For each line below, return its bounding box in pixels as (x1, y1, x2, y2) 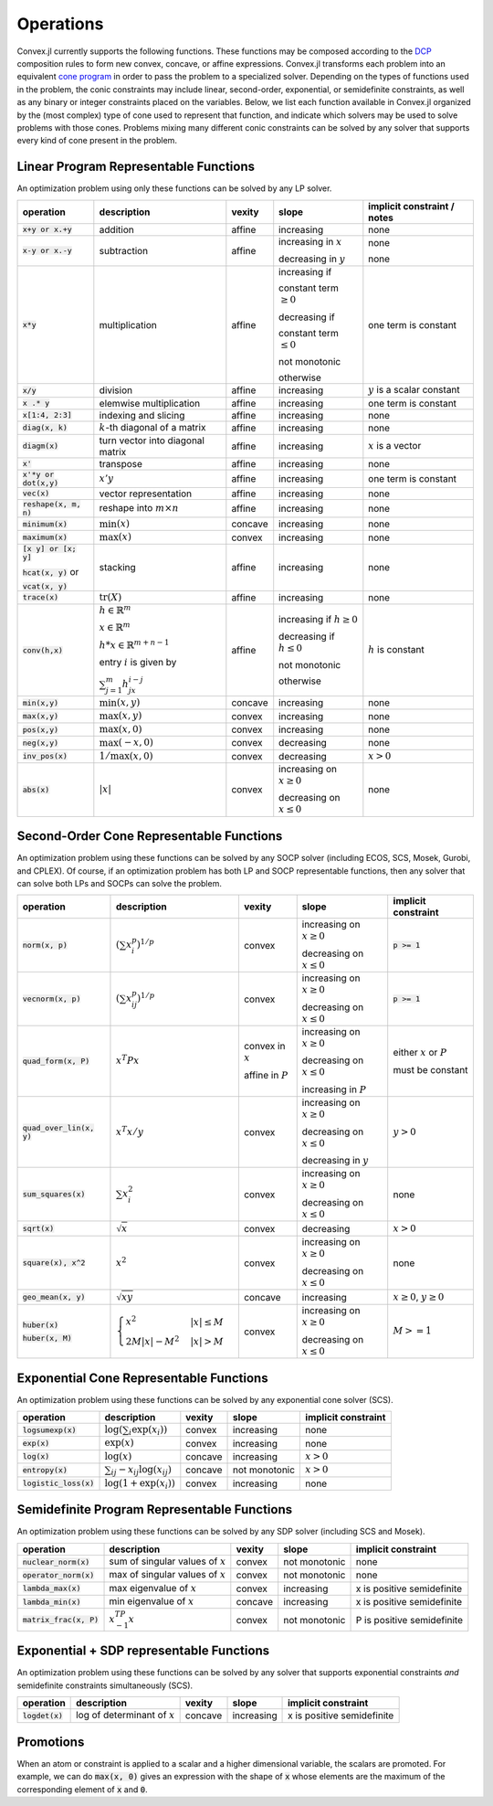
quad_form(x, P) (22, 1057, 90, 1067)
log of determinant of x (76, 1709, 175, 1722)
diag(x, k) (22, 423, 68, 433)
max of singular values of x (109, 1568, 226, 1581)
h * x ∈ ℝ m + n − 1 (99, 637, 170, 651)
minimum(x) (22, 519, 68, 529)
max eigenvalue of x (109, 1581, 197, 1594)
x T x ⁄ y (115, 1124, 144, 1138)
